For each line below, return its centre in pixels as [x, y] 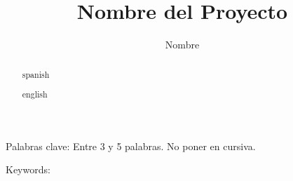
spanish [36, 74]
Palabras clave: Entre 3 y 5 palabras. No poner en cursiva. [131, 146]
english [35, 94]
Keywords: [28, 169]
